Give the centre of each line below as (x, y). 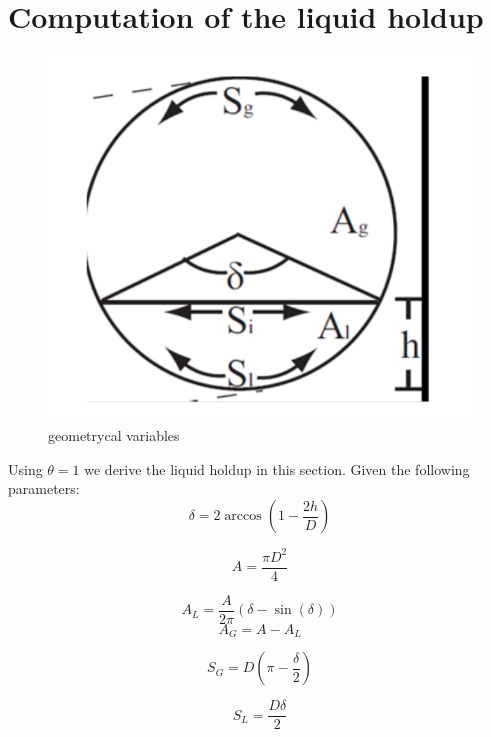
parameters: (44, 488)
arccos (243, 516)
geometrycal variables (114, 435)
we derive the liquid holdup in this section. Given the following (277, 468)
